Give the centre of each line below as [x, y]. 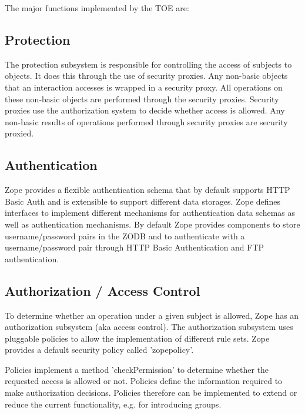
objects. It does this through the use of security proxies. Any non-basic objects [146, 76]
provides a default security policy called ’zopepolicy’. [99, 350]
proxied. [19, 133]
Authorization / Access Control [103, 290]
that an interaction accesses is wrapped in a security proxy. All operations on [144, 87]
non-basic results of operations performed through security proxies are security [146, 121]
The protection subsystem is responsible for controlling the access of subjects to [148, 64]
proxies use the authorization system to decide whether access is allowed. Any [145, 110]
